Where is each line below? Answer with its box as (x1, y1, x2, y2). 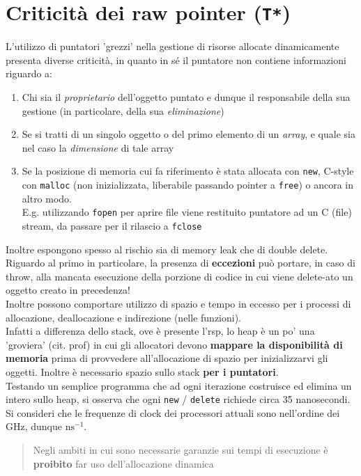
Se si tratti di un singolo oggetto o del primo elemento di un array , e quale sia (22, 127, 355, 141)
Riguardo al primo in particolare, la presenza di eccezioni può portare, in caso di (6, 255, 355, 270)
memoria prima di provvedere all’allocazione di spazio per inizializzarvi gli (6, 351, 328, 365)
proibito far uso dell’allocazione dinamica (33, 456, 214, 470)
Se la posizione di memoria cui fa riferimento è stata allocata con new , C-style (22, 164, 354, 178)
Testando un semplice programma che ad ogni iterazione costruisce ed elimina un (6, 378, 352, 392)
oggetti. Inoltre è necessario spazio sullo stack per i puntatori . (6, 364, 279, 379)
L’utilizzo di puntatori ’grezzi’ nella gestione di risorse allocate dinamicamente (6, 39, 339, 54)
